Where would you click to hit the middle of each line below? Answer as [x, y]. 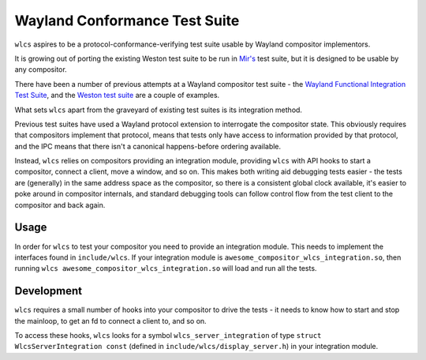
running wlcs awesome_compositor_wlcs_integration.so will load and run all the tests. [166, 268]
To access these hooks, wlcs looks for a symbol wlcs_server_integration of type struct [168, 335]
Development [49, 291]
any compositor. [41, 69]
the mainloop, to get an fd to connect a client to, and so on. [110, 321]
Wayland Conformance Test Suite [127, 21]
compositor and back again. [60, 204]
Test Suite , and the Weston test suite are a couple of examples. [117, 96]
